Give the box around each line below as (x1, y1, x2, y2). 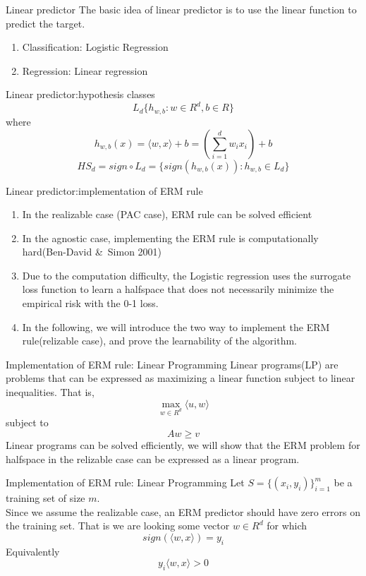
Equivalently (6, 544, 60, 558)
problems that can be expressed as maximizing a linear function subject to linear (6, 371, 355, 385)
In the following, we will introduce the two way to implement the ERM (22, 319, 330, 334)
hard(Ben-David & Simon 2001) (22, 244, 162, 259)
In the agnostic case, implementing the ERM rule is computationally (22, 230, 319, 245)
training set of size (6, 491, 85, 505)
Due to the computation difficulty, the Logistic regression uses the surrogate (22, 268, 351, 282)
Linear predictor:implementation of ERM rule (6, 183, 203, 198)
